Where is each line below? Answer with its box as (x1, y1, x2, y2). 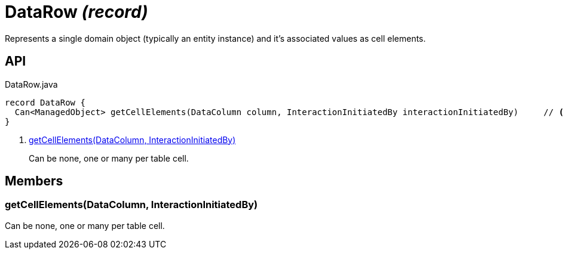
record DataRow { (5, 97, 85, 107)
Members (5, 174, 63, 189)
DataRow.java (5, 79, 58, 89)
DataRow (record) (5, 2, 148, 22)
